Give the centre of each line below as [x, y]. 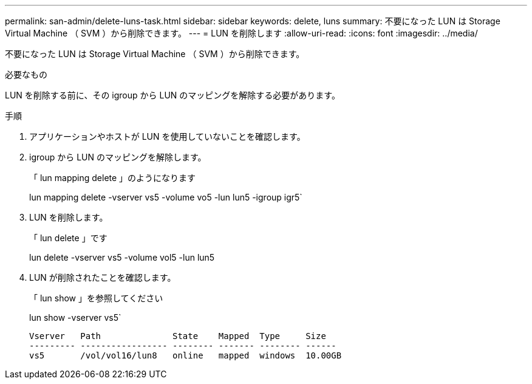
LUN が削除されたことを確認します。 [103, 277]
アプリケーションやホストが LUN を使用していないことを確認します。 [167, 136]
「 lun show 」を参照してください [96, 298]
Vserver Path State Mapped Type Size [178, 336]
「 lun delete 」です [68, 238]
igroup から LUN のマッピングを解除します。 [118, 157]
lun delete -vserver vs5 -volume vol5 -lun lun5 [122, 257]
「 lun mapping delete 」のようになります [113, 178]
